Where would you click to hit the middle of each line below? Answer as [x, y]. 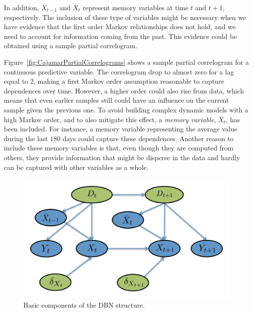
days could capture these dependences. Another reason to [148, 138]
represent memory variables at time [136, 7]
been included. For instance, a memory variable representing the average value [121, 129]
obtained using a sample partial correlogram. [71, 46]
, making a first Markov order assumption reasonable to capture [129, 81]
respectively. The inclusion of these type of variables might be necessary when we [125, 17]
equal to [16, 81]
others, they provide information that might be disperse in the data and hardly [122, 157]
